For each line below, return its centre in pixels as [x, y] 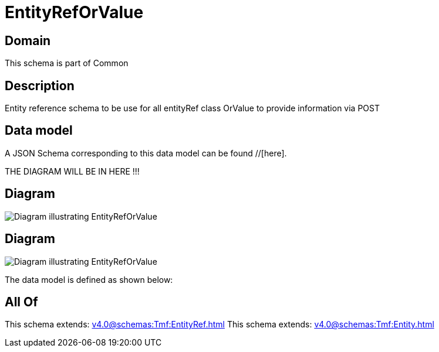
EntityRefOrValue [74, 12]
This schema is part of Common [67, 63]
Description [40, 86]
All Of [21, 302]
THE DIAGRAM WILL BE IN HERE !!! [72, 171]
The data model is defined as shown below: [89, 279]
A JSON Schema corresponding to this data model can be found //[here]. [146, 153]
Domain [28, 40]
